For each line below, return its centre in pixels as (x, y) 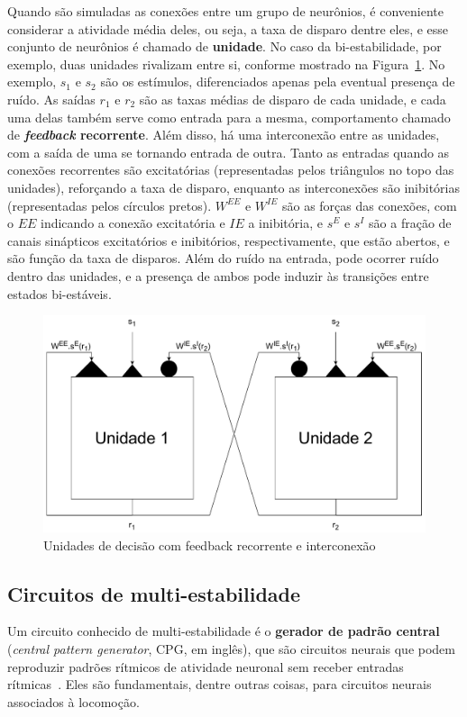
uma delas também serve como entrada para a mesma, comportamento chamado (229, 117)
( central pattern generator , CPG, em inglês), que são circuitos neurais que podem (232, 649)
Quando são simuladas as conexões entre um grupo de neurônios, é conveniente (225, 11)
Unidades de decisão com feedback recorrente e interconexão (210, 545)
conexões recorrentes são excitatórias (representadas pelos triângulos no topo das (231, 170)
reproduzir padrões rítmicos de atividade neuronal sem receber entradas (206, 666)
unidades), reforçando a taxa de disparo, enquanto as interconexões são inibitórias (233, 187)
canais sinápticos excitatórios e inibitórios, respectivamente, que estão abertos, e (229, 240)
